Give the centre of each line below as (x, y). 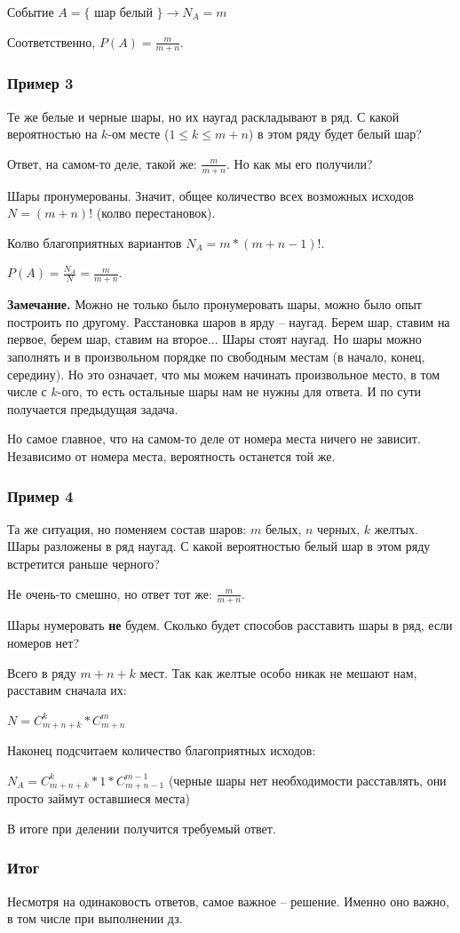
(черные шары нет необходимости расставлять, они (307, 780)
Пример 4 (40, 495)
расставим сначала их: (67, 690)
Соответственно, (52, 41)
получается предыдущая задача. (93, 408)
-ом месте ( (139, 134)
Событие (31, 12)
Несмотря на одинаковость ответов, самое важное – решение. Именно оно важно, (229, 901)
